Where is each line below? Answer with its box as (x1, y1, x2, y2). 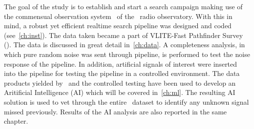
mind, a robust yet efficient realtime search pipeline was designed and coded (4, 20, 232, 31)
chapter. (4, 116, 28, 126)
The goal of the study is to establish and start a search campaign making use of (4, 1, 243, 11)
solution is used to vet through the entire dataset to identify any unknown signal (4, 96, 249, 107)
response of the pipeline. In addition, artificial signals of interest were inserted (4, 58, 237, 69)
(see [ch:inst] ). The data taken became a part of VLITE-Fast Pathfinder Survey (4, 30, 243, 40)
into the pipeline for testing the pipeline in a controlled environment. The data (4, 68, 240, 78)
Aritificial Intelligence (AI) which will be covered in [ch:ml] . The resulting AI (4, 87, 235, 97)
